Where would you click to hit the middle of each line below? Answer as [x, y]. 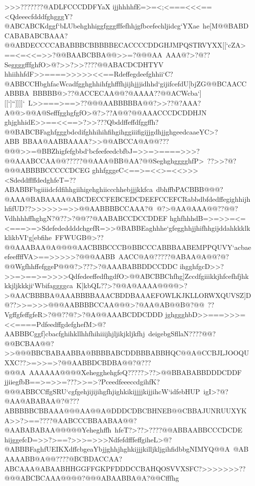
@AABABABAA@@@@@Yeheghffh [58, 430]
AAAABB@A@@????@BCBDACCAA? [63, 458]
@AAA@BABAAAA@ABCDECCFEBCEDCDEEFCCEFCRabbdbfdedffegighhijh [127, 199]
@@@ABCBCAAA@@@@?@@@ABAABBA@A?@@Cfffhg [92, 478]
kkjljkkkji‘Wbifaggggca [39, 285]
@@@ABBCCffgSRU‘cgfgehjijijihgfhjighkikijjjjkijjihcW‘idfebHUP [102, 391]
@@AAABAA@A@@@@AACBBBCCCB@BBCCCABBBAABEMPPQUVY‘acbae [128, 247]
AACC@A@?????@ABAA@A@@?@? [174, 256]
